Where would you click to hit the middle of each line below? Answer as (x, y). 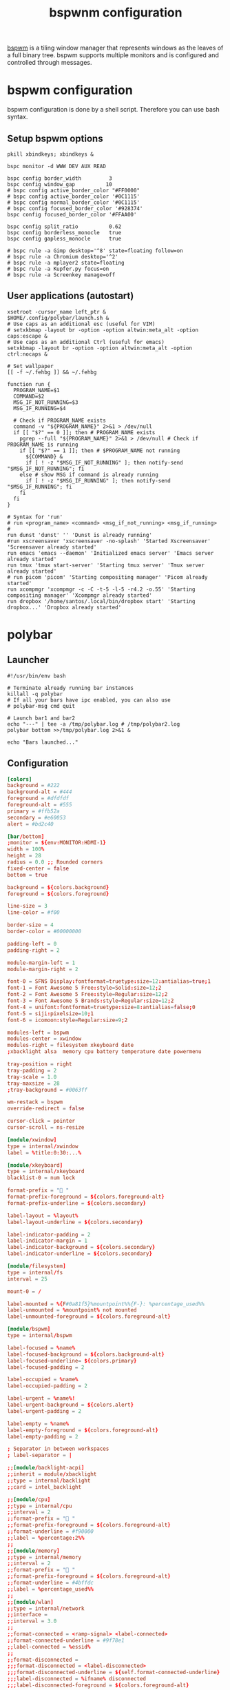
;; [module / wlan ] (30, 1602)
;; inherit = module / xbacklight (52, 1474)
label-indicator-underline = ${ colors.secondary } (80, 1254)
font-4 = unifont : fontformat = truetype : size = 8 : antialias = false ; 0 (101, 1007)
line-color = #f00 (33, 913)
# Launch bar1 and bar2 (41, 718)
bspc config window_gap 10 (60, 184)
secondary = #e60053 (37, 817)
